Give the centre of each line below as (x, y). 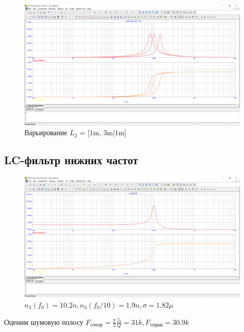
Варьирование (46, 132)
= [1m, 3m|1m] (103, 132)
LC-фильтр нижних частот (71, 160)
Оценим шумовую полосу (44, 322)
